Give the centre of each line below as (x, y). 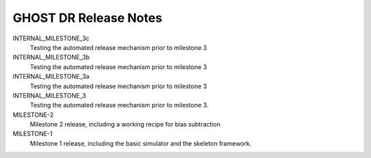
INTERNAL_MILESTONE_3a (51, 77)
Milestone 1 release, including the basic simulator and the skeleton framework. (141, 143)
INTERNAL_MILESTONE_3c (51, 38)
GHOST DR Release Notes (88, 18)
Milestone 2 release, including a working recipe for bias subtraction (125, 124)
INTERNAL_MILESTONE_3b (51, 57)
